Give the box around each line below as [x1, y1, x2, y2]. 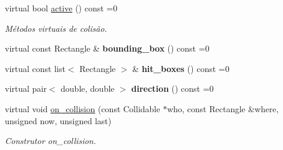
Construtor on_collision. [5, 134, 96, 147]
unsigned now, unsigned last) [5, 114, 112, 127]
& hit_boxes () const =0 [132, 62, 230, 74]
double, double [61, 82, 115, 95]
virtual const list [5, 62, 65, 74]
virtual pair [5, 82, 47, 95]
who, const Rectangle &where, [167, 102, 279, 115]
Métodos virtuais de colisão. [5, 22, 107, 34]
